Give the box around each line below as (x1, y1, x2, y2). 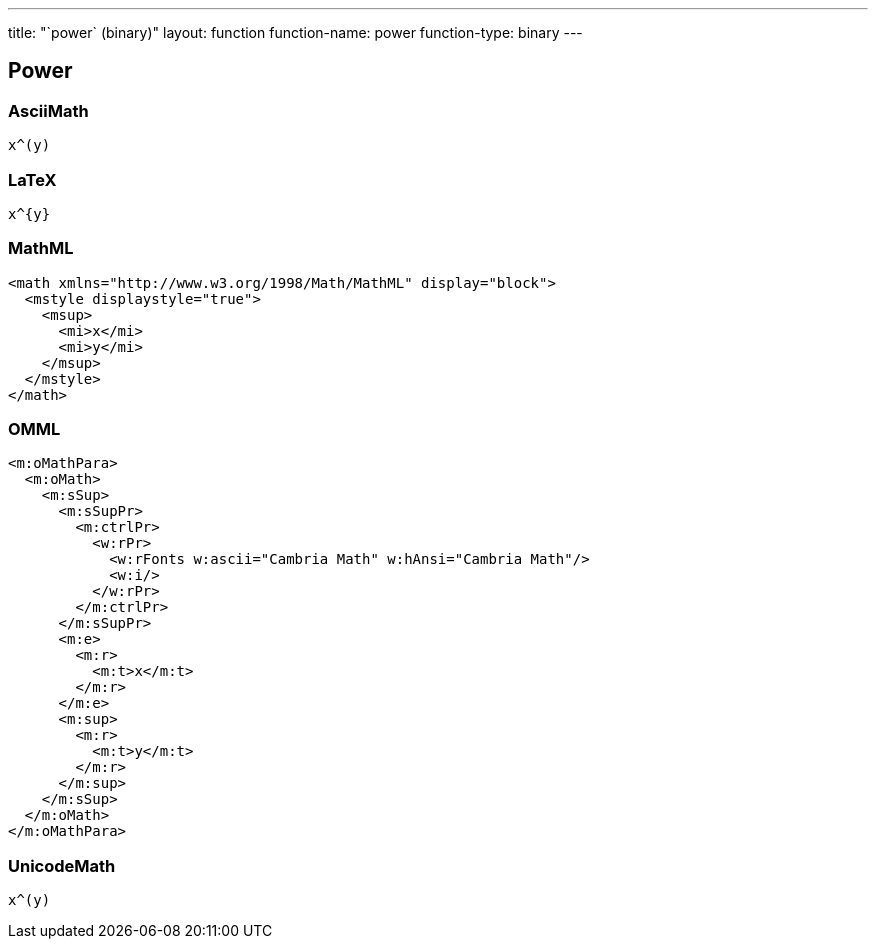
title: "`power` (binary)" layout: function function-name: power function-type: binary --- (8, 24, 583, 41)
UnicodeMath (8, 855, 116, 876)
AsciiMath (8, 100, 89, 121)
